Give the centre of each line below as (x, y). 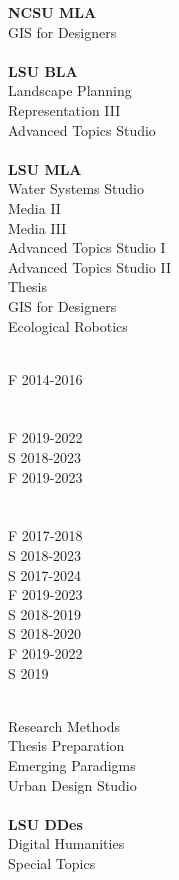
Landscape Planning (70, 90)
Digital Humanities (66, 843)
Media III (37, 227)
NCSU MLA (52, 12)
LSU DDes (45, 823)
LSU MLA (45, 168)
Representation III (64, 109)
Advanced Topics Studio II (90, 266)
